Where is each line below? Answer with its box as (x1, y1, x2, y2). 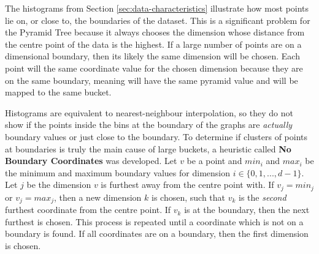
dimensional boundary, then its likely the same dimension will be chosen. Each (5, 50, 300, 62)
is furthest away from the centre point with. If (101, 178, 274, 191)
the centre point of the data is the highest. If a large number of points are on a (5, 37, 302, 50)
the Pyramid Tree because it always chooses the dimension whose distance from (5, 26, 305, 39)
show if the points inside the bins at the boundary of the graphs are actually (5, 118, 293, 131)
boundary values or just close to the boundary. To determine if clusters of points (5, 130, 308, 143)
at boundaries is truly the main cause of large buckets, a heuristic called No (5, 142, 291, 155)
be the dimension (26, 178, 91, 191)
